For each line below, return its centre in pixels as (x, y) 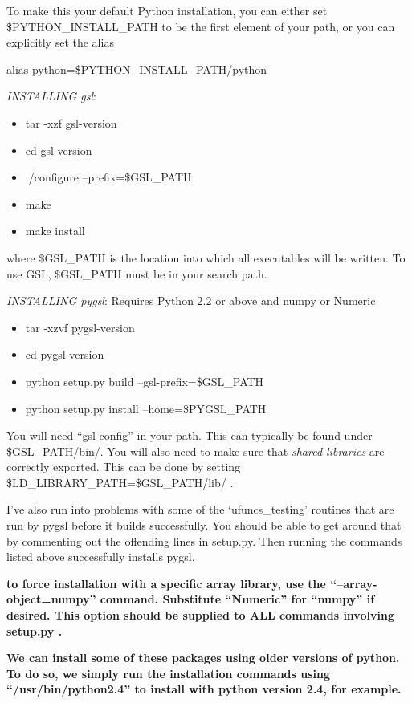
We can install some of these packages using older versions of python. (203, 658)
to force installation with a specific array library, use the (166, 583)
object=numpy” (51, 599)
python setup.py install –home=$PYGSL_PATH (146, 408)
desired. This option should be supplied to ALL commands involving (200, 615)
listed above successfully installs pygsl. (101, 557)
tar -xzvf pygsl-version (80, 327)
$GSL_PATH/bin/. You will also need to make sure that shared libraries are (196, 451)
